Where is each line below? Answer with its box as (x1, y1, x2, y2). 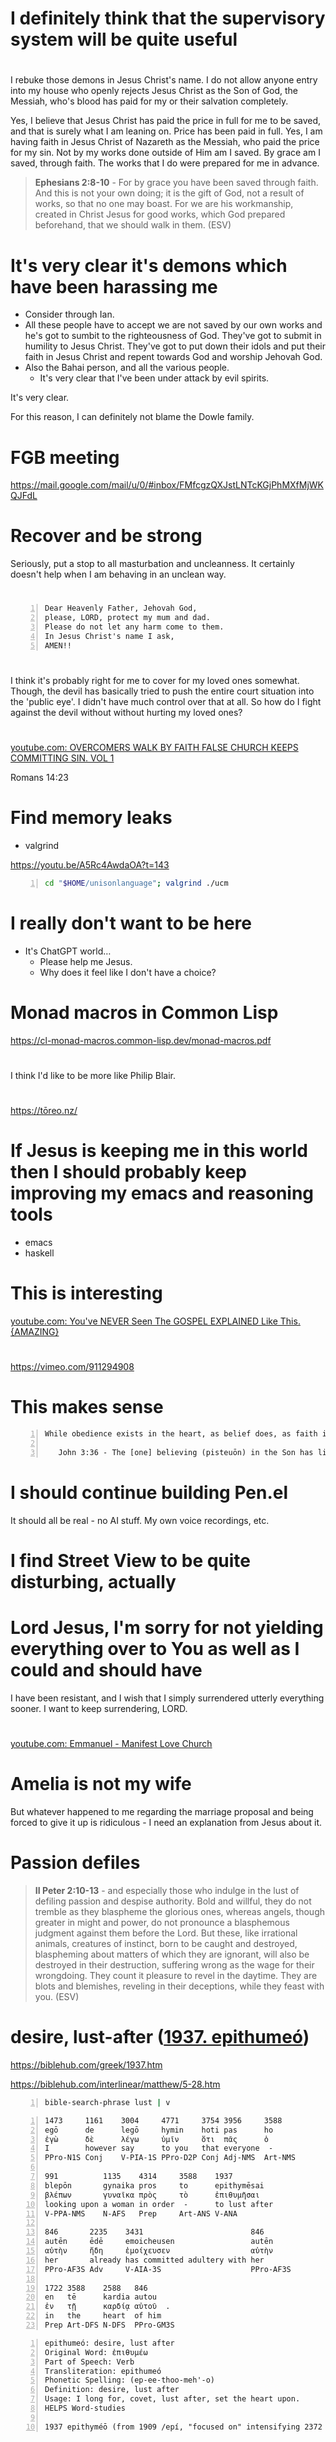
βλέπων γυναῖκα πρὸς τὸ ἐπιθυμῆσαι (44, 2190, 260, 2200)
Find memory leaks (10, 807, 173, 829)
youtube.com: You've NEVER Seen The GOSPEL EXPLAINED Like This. (10, 1315, 301, 1327)
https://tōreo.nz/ (10, 1105, 78, 1117)
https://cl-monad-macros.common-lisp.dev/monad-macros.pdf (10, 1034, 272, 1046)
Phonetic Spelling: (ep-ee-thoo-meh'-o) (44, 2375, 216, 2386)
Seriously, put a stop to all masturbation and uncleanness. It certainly (10, 558, 295, 570)
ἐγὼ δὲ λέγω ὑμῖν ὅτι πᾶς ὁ (44, 2134, 269, 2144)
